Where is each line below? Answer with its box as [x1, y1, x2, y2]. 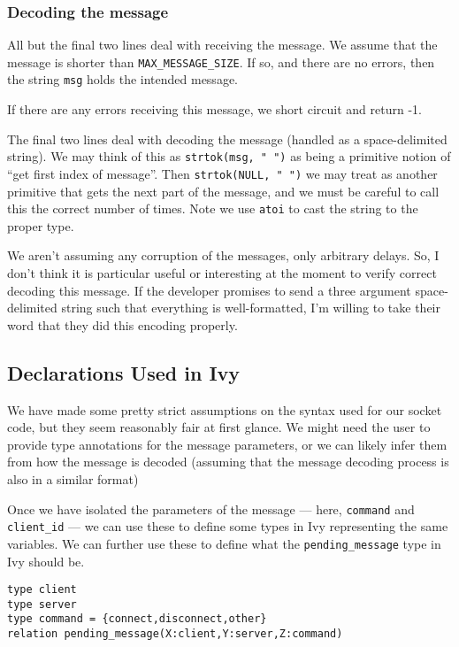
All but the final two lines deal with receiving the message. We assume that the [7, 35, 438, 54]
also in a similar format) [7, 470, 139, 489]
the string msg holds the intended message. [7, 70, 238, 89]
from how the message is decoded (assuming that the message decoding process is [7, 452, 449, 471]
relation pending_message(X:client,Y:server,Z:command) [7, 628, 343, 641]
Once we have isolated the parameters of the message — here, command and [7, 499, 415, 518]
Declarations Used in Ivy [7, 358, 241, 386]
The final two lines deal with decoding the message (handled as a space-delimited [7, 129, 448, 148]
